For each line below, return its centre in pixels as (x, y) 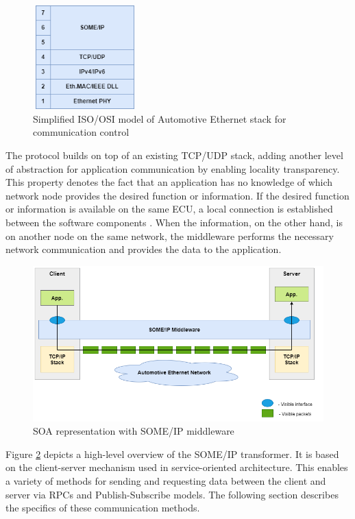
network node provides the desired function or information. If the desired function (177, 195)
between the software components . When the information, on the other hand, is (174, 222)
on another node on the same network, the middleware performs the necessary (170, 236)
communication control (81, 132)
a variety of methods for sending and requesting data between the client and (166, 481)
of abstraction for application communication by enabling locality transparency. (173, 168)
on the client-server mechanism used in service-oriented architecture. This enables (177, 467)
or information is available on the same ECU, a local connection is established (169, 209)
